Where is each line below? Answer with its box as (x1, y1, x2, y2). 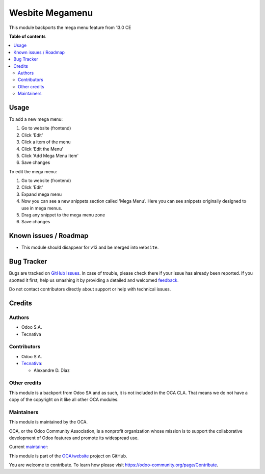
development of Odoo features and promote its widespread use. (9, 435, 139, 441)
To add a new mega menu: (9, 116, 63, 122)
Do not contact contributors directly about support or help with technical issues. (9, 286, 171, 292)
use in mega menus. (21, 205, 62, 211)
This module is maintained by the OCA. (9, 419, 88, 425)
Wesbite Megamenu (9, 7, 93, 18)
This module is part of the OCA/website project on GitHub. (9, 453, 128, 459)
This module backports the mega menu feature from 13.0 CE (9, 25, 132, 30)
